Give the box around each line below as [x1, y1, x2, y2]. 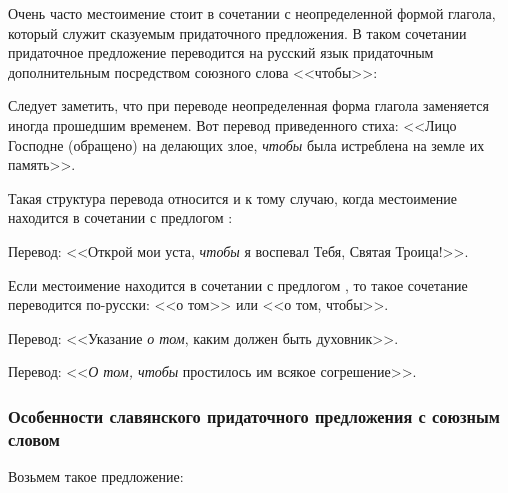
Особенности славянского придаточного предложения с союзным [8, 403, 500, 428]
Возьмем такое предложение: [8, 466, 184, 487]
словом [8, 426, 60, 451]
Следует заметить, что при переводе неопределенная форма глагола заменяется [8, 95, 489, 116]
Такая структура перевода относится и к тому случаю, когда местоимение [8, 187, 457, 208]
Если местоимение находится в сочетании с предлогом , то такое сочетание [8, 274, 468, 295]
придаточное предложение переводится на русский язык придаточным [8, 42, 434, 63]
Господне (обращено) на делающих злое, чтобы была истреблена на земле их [8, 134, 485, 155]
